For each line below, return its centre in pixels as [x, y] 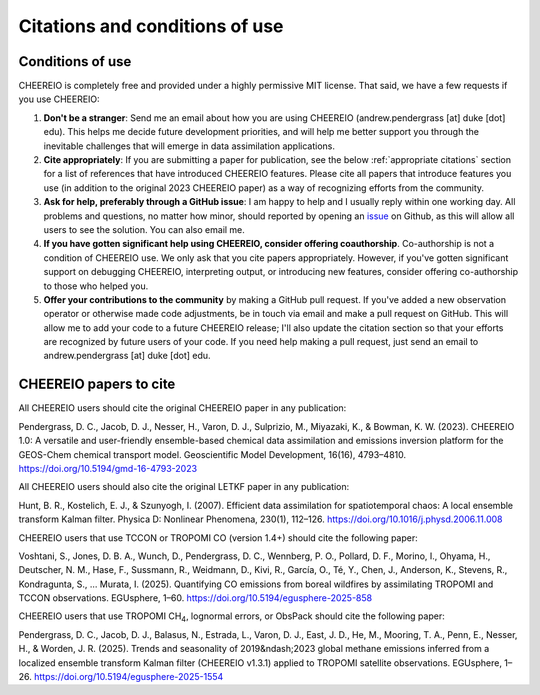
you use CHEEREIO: [59, 99]
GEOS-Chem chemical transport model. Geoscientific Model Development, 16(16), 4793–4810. [212, 454]
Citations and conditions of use [151, 26]
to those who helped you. [96, 286]
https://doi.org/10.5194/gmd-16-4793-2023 [108, 468]
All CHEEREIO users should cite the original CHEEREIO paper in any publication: [182, 408]
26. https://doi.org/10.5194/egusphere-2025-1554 [121, 677]
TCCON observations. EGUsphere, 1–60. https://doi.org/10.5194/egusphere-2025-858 [195, 598]
